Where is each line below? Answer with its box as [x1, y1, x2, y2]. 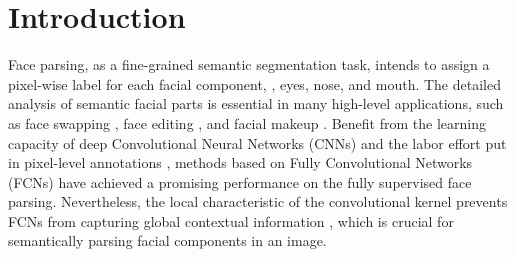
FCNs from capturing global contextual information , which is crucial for [8, 210, 454, 231]
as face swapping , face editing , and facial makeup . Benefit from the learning [8, 112, 486, 133]
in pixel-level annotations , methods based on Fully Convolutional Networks [8, 152, 473, 173]
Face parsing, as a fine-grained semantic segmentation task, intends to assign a [8, 54, 490, 75]
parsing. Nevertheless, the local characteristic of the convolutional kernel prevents [8, 191, 508, 212]
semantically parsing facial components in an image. [8, 230, 327, 251]
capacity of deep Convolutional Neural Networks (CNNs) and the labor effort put [8, 132, 507, 153]
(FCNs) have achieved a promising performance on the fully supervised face [8, 171, 472, 192]
